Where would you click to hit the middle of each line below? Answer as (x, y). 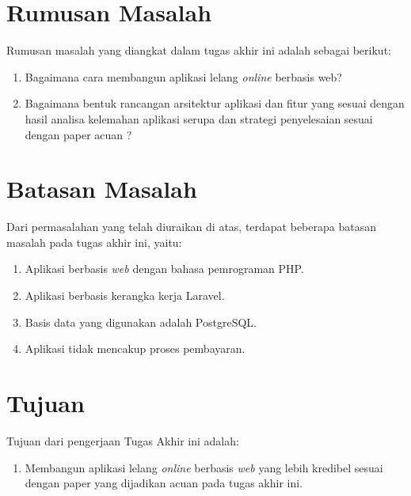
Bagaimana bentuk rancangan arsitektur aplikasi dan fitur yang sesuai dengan (215, 103)
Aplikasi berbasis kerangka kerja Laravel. (125, 295)
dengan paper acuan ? (78, 134)
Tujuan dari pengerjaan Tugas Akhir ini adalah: (123, 440)
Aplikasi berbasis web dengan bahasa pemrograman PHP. (164, 269)
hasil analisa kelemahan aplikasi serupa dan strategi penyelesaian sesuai (199, 118)
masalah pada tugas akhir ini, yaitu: (94, 242)
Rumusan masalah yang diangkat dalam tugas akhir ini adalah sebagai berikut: (199, 50)
